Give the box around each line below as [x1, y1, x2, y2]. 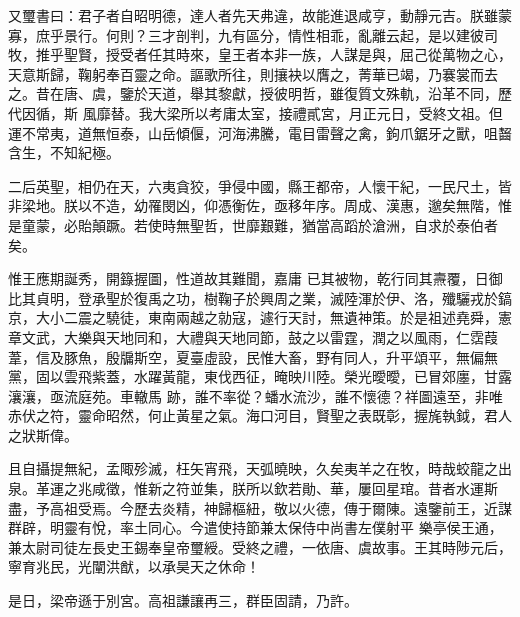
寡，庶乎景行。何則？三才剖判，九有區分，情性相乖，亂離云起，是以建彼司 [8, 24, 498, 45]
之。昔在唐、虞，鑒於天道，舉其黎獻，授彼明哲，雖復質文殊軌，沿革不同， [8, 83, 498, 104]
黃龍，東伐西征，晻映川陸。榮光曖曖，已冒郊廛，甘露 [161, 366, 512, 387]
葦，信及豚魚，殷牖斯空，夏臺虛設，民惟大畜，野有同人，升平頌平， [8, 346, 456, 367]
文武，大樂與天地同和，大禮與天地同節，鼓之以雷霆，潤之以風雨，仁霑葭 [21, 326, 498, 347]
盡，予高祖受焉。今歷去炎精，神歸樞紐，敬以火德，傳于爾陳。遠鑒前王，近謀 [8, 497, 512, 518]
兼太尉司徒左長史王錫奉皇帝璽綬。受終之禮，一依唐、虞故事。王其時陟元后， [8, 536, 512, 557]
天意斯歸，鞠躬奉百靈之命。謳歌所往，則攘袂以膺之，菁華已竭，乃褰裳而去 [8, 63, 498, 84]
